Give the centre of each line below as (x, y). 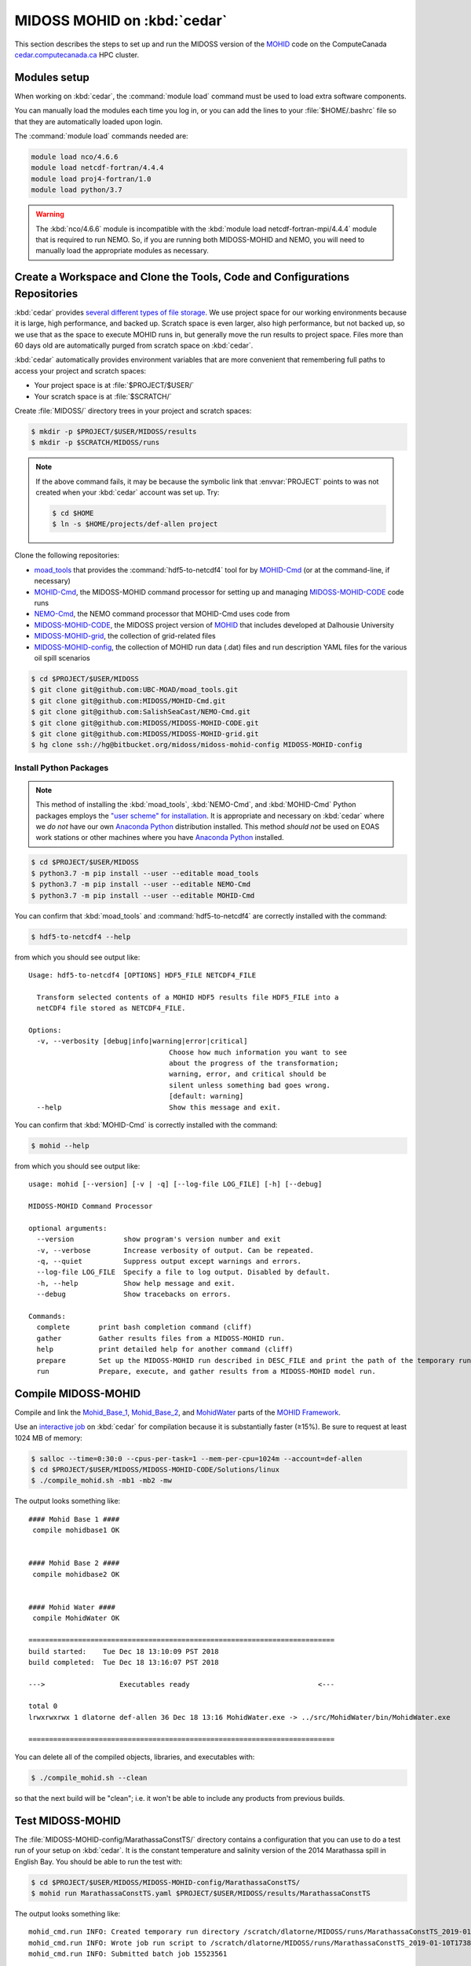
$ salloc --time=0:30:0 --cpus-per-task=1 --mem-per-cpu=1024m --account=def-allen (197, 1458)
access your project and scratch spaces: (80, 370)
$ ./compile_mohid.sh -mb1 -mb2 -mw (102, 1481)
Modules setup (52, 77)
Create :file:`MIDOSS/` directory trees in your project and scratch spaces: (133, 411)
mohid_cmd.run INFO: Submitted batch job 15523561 (128, 1954)
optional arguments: (68, 1228)
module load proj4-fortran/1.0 (91, 179)
